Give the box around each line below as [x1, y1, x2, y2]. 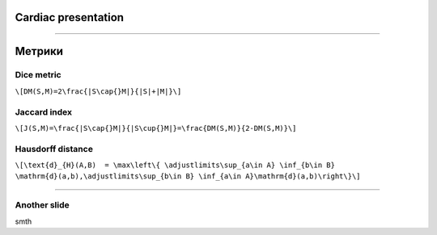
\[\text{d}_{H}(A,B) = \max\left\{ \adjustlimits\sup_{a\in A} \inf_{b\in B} [15, 161, 336, 170]
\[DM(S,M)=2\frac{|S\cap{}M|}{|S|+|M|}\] [15, 86, 182, 96]
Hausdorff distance [15, 143, 93, 154]
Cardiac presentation [15, 10, 125, 24]
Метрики [15, 44, 64, 58]
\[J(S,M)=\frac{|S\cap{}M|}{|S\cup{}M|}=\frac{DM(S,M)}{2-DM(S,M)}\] [15, 124, 297, 132]
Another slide [15, 199, 70, 211]
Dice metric [15, 69, 62, 81]
